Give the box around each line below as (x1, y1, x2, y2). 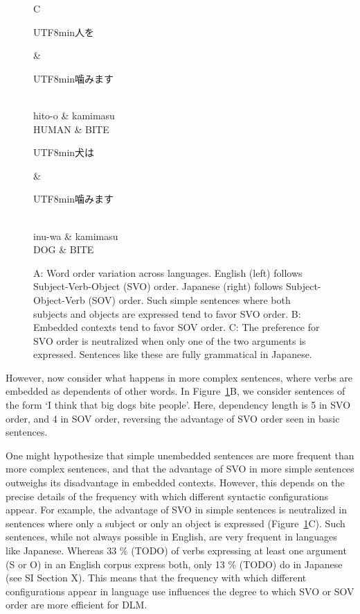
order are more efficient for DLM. (6, 597, 147, 612)
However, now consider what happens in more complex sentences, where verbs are (6, 370, 353, 384)
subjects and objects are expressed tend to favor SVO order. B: (33, 306, 301, 321)
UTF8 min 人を (33, 24, 95, 39)
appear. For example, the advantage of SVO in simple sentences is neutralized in (6, 502, 347, 517)
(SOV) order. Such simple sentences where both (88, 292, 291, 307)
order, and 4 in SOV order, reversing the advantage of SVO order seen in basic (6, 411, 340, 425)
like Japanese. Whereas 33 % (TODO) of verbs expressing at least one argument (6, 543, 347, 557)
